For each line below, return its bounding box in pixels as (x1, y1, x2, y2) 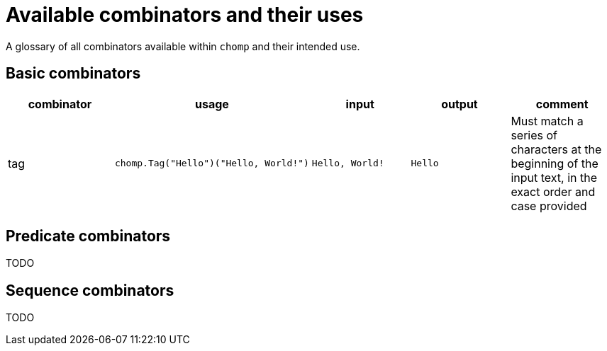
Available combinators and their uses (6, 3, 364, 27)
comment (535, 96, 589, 111)
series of (511, 127, 558, 142)
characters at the (511, 142, 602, 156)
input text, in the (511, 170, 597, 185)
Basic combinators (6, 64, 141, 83)
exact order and (511, 184, 596, 199)
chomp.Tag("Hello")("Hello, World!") (114, 158, 309, 169)
